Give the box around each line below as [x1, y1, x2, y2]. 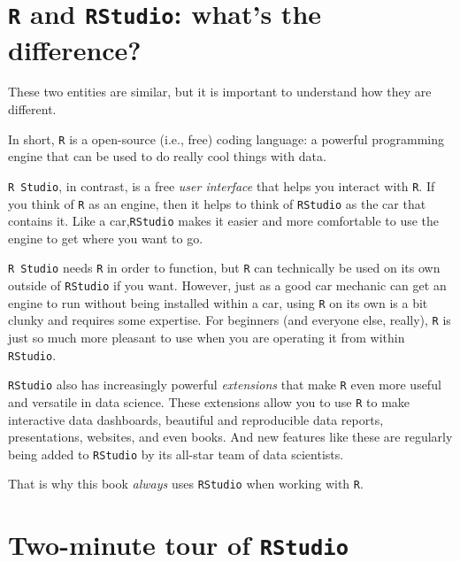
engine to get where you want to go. [8, 228, 203, 247]
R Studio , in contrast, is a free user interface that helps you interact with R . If [8, 176, 435, 195]
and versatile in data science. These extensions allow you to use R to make [8, 392, 410, 411]
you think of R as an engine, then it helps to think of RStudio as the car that [8, 194, 426, 212]
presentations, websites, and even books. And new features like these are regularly [8, 427, 453, 446]
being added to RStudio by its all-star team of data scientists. [8, 444, 344, 463]
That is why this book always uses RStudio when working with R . [8, 474, 364, 493]
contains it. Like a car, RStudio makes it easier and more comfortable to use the [8, 212, 440, 230]
